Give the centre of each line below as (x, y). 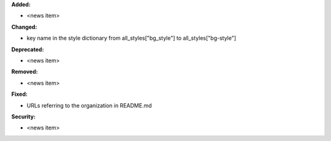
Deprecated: (28, 49)
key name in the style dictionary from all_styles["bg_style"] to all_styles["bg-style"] (131, 38)
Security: (24, 117)
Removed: (25, 72)
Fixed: (19, 94)
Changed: (24, 27)
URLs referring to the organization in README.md (89, 105)
